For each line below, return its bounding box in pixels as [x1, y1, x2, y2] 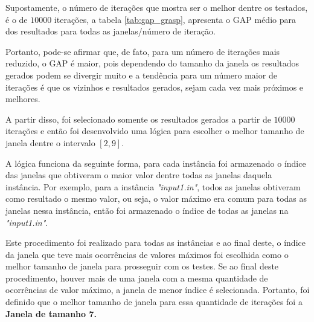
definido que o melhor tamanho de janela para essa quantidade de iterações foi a [5, 295, 303, 308]
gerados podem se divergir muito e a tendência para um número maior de [5, 68, 277, 81]
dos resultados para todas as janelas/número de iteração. [5, 25, 216, 37]
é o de [5, 13, 28, 25]
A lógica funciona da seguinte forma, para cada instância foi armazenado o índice [5, 156, 306, 169]
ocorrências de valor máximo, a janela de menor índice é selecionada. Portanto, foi [5, 283, 310, 296]
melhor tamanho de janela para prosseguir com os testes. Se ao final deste [5, 260, 279, 272]
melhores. [5, 92, 40, 105]
